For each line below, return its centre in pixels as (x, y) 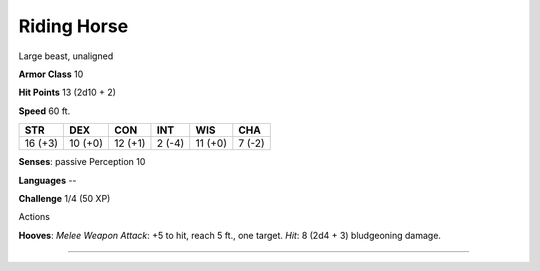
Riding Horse (73, 26)
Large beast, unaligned (66, 56)
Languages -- (47, 180)
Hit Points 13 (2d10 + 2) (67, 92)
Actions (34, 217)
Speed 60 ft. (44, 111)
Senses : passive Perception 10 (82, 162)
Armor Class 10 (51, 74)
